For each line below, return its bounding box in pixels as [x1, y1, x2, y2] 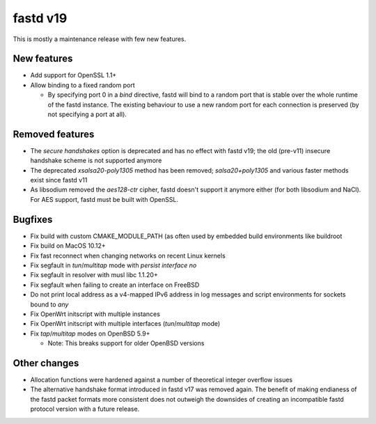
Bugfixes [13, 213, 53, 226]
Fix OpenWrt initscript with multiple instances [30, 310, 160, 318]
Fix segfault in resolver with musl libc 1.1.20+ [30, 271, 158, 279]
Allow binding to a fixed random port [30, 81, 135, 89]
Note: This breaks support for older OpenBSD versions [47, 339, 205, 347]
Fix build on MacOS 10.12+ [30, 242, 106, 250]
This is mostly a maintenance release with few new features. [13, 35, 187, 43]
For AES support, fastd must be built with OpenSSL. [30, 195, 179, 203]
